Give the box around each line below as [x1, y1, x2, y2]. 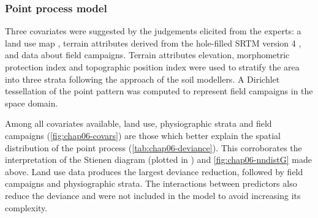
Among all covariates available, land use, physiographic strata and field [5, 117, 272, 130]
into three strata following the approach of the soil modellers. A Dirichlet [5, 72, 280, 85]
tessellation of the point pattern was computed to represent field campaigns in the [5, 85, 313, 97]
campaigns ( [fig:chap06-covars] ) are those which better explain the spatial [5, 129, 281, 141]
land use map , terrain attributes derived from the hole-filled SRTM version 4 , [5, 36, 301, 49]
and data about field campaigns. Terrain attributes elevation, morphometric [5, 48, 290, 61]
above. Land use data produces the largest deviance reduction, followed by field [5, 165, 303, 178]
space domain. [5, 96, 58, 109]
